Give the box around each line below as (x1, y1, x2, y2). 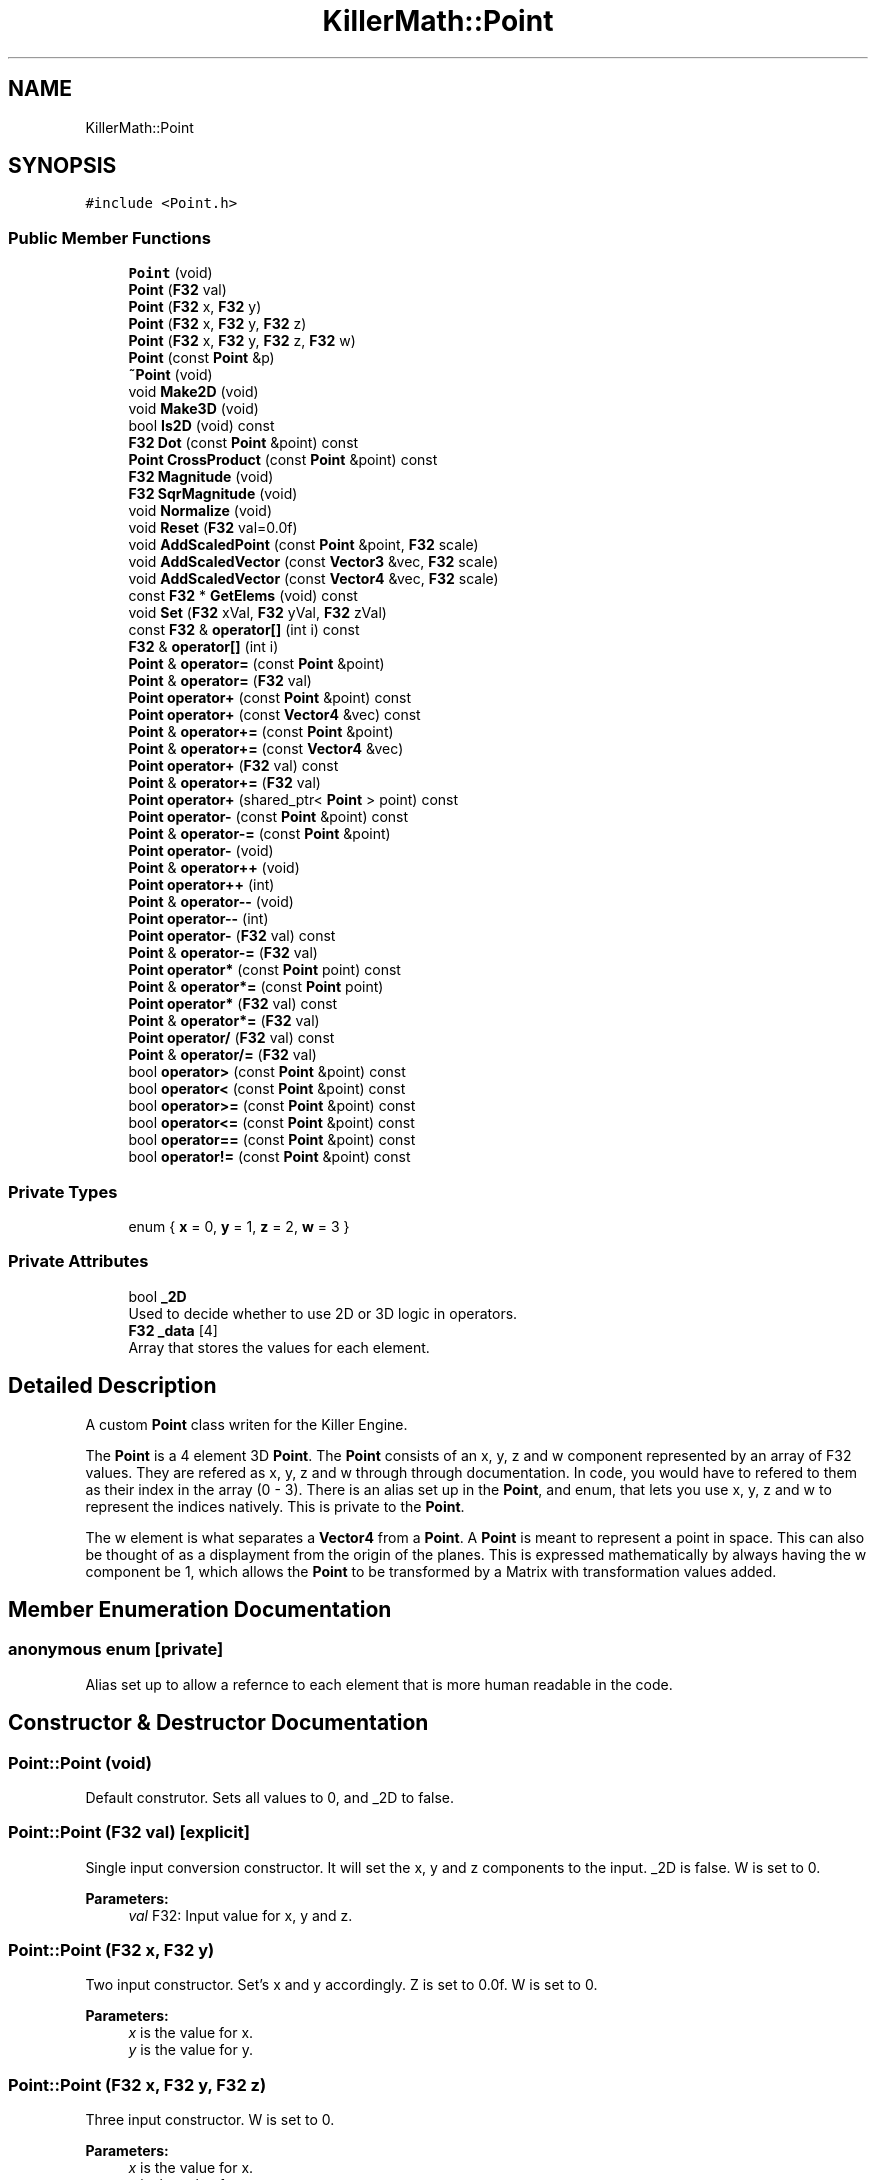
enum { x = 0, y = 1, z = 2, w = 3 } (128, 1217, 350, 1235)
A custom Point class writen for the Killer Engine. (85, 1415, 408, 1433)
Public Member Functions (8, 227, 211, 248)
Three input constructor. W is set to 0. (85, 2111, 335, 2129)
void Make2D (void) (128, 383, 259, 401)
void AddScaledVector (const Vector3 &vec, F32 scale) (128, 553, 499, 571)
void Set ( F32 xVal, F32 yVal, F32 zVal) (128, 604, 387, 622)
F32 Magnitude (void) (128, 468, 274, 486)
